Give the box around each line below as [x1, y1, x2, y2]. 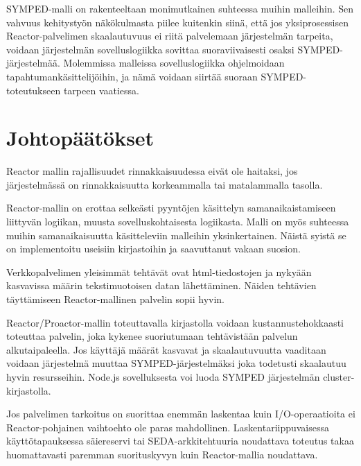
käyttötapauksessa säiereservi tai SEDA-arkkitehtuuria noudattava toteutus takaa [6, 433, 354, 448]
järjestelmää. [6, 55, 60, 70]
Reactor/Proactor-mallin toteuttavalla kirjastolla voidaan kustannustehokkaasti [6, 315, 344, 329]
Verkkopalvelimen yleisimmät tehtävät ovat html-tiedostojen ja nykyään [6, 264, 312, 279]
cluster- [323, 370, 355, 383]
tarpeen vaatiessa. [63, 83, 139, 97]
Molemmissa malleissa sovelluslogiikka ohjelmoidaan [63, 55, 285, 70]
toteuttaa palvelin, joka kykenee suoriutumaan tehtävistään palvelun [6, 329, 298, 343]
